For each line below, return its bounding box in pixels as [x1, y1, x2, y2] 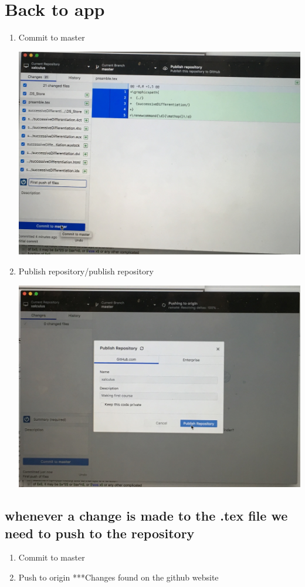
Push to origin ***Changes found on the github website [18, 571, 219, 583]
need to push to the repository [5, 524, 195, 542]
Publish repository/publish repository [18, 264, 154, 277]
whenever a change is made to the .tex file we [5, 507, 288, 525]
